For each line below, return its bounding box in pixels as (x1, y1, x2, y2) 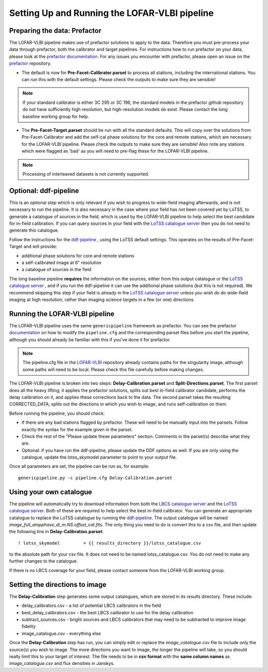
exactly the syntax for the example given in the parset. (21, 426, 133, 432)
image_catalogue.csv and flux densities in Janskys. (9, 661, 115, 667)
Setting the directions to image (9, 580, 107, 589)
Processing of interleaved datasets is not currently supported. (22, 171, 149, 177)
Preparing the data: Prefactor (9, 26, 102, 35)
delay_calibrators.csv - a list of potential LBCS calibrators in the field (21, 602, 161, 609)
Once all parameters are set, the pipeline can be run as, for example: (9, 463, 149, 470)
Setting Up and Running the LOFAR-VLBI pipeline (9, 7, 214, 18)
